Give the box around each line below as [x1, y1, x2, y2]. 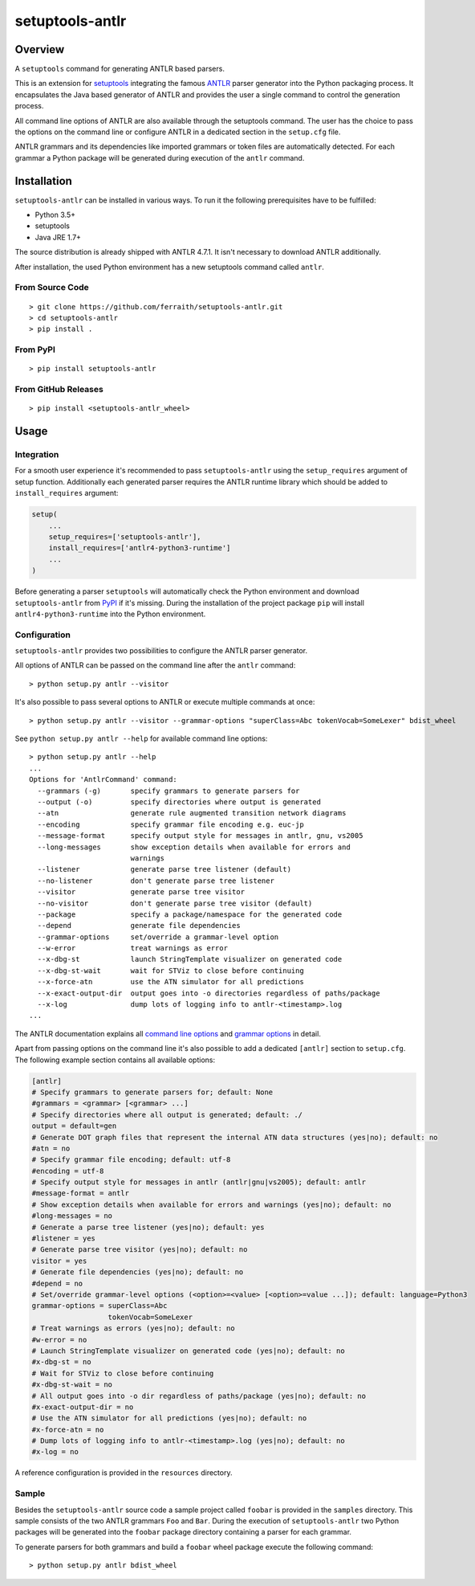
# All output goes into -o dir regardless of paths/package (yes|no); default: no [31, 1391, 367, 1400]
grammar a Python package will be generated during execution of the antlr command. [14, 153, 305, 162]
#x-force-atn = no [31, 1425, 104, 1434]
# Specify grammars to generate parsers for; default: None [31, 1087, 274, 1097]
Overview [14, 43, 65, 56]
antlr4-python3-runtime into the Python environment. [14, 609, 206, 619]
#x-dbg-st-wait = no [31, 1380, 112, 1389]
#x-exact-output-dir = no [31, 1402, 134, 1412]
